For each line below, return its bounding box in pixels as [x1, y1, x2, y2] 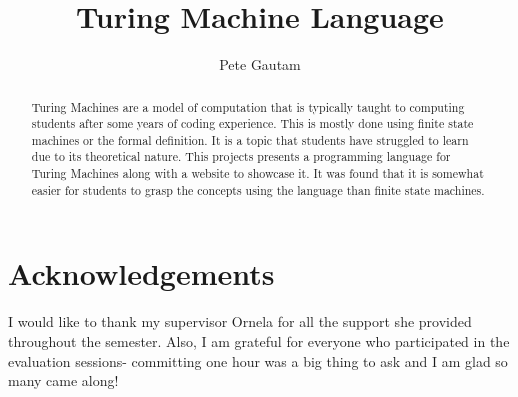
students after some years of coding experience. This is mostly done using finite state [31, 115, 474, 132]
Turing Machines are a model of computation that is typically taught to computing [31, 98, 465, 115]
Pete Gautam [219, 54, 301, 75]
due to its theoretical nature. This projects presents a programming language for [31, 148, 451, 165]
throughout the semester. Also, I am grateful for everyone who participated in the [8, 330, 510, 351]
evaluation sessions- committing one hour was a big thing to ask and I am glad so [8, 350, 508, 371]
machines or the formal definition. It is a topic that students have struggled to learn [31, 131, 469, 148]
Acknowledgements [8, 253, 275, 294]
